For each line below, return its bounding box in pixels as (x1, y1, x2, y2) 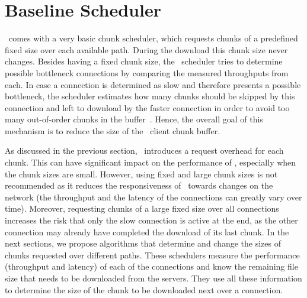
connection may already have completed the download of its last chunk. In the (5, 225, 289, 238)
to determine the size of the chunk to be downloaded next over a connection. (5, 283, 283, 296)
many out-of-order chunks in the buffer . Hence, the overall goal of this (5, 113, 263, 125)
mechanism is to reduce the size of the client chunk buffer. (5, 124, 220, 137)
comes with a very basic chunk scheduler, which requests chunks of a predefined (8, 32, 298, 44)
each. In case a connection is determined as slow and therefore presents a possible (5, 78, 301, 90)
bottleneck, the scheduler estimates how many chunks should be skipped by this (5, 90, 295, 102)
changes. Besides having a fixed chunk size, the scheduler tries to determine (5, 55, 283, 67)
